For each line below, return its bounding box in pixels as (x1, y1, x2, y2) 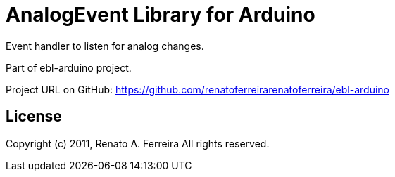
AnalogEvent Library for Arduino (6, 3, 315, 27)
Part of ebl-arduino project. (6, 61, 132, 74)
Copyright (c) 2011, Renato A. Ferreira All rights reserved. (6, 137, 270, 150)
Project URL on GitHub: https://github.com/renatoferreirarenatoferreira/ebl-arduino (6, 83, 389, 96)
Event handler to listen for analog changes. (6, 39, 204, 52)
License (6, 107, 62, 126)
